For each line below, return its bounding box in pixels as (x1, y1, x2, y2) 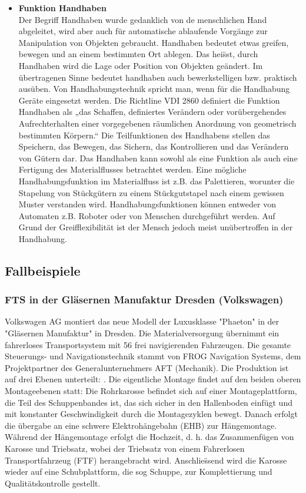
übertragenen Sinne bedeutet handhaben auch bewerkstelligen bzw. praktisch (18, 71, 297, 83)
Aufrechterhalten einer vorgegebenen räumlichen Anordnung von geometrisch (18, 117, 297, 129)
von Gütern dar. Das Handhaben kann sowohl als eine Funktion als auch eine (18, 151, 298, 164)
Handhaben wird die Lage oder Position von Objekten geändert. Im (18, 59, 263, 71)
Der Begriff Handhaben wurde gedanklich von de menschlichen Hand (18, 13, 267, 25)
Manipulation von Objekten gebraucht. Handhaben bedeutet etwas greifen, (18, 36, 289, 48)
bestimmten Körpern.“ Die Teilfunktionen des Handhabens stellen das (18, 128, 270, 141)
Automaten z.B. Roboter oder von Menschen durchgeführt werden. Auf (18, 209, 275, 221)
